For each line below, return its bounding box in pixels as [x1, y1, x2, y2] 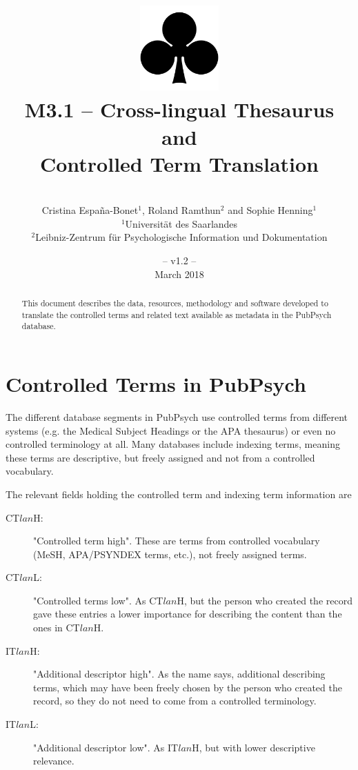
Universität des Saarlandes [125, 216, 238, 230]
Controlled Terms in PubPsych [6, 370, 306, 398]
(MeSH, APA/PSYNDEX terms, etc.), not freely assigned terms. [33, 546, 307, 561]
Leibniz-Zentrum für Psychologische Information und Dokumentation [35, 230, 328, 244]
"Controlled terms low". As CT [33, 593, 163, 607]
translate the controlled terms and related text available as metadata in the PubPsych [21, 308, 332, 320]
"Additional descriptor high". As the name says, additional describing [33, 667, 326, 681]
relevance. [33, 753, 74, 768]
